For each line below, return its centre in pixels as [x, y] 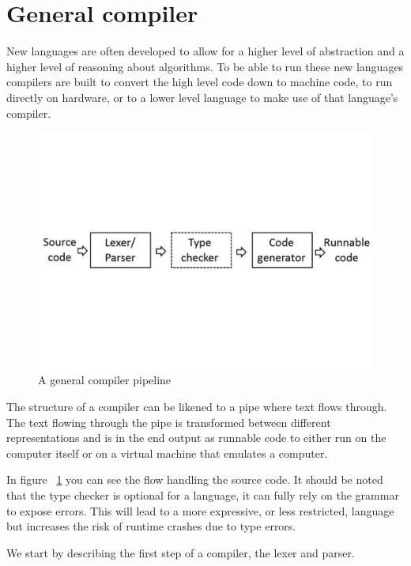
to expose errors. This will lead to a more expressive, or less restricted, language [200, 510]
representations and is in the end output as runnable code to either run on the [196, 438]
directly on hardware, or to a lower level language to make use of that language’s [202, 97]
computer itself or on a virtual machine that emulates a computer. [167, 453]
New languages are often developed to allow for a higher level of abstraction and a [205, 51]
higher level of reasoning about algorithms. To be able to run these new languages [205, 66]
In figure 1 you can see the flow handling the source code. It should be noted [195, 479]
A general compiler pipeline [105, 380]
